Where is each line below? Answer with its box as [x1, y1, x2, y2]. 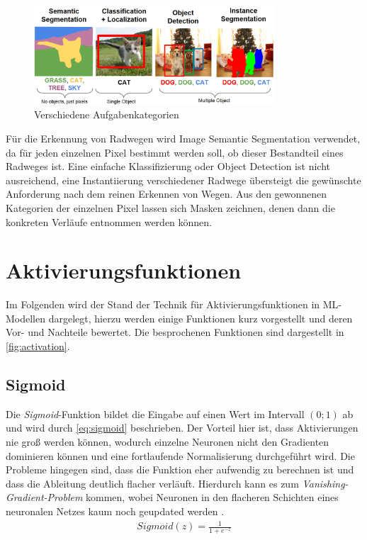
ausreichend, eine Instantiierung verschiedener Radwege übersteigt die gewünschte [6, 172, 361, 187]
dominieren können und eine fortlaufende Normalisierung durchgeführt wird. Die [6, 448, 355, 463]
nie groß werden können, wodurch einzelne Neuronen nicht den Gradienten [6, 434, 329, 449]
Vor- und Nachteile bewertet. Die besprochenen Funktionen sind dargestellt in [6, 325, 344, 339]
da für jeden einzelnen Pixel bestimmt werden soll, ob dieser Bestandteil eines [6, 145, 344, 159]
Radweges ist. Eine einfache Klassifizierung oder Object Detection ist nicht [6, 159, 330, 174]
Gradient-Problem [6, 490, 83, 505]
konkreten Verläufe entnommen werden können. [6, 214, 213, 229]
